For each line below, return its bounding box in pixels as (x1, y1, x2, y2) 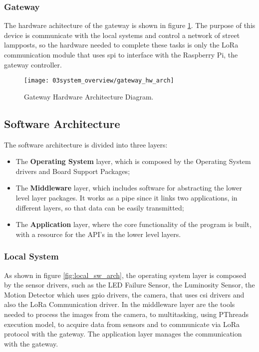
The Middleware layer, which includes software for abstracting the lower (15, 182, 242, 193)
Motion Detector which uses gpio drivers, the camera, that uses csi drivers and (4, 289, 245, 299)
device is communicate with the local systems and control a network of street (4, 29, 240, 40)
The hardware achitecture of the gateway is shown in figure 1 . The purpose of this (4, 20, 256, 30)
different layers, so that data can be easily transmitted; (15, 202, 184, 212)
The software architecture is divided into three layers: (4, 139, 168, 149)
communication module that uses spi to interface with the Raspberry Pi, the (4, 49, 238, 59)
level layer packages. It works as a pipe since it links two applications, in (15, 192, 238, 203)
